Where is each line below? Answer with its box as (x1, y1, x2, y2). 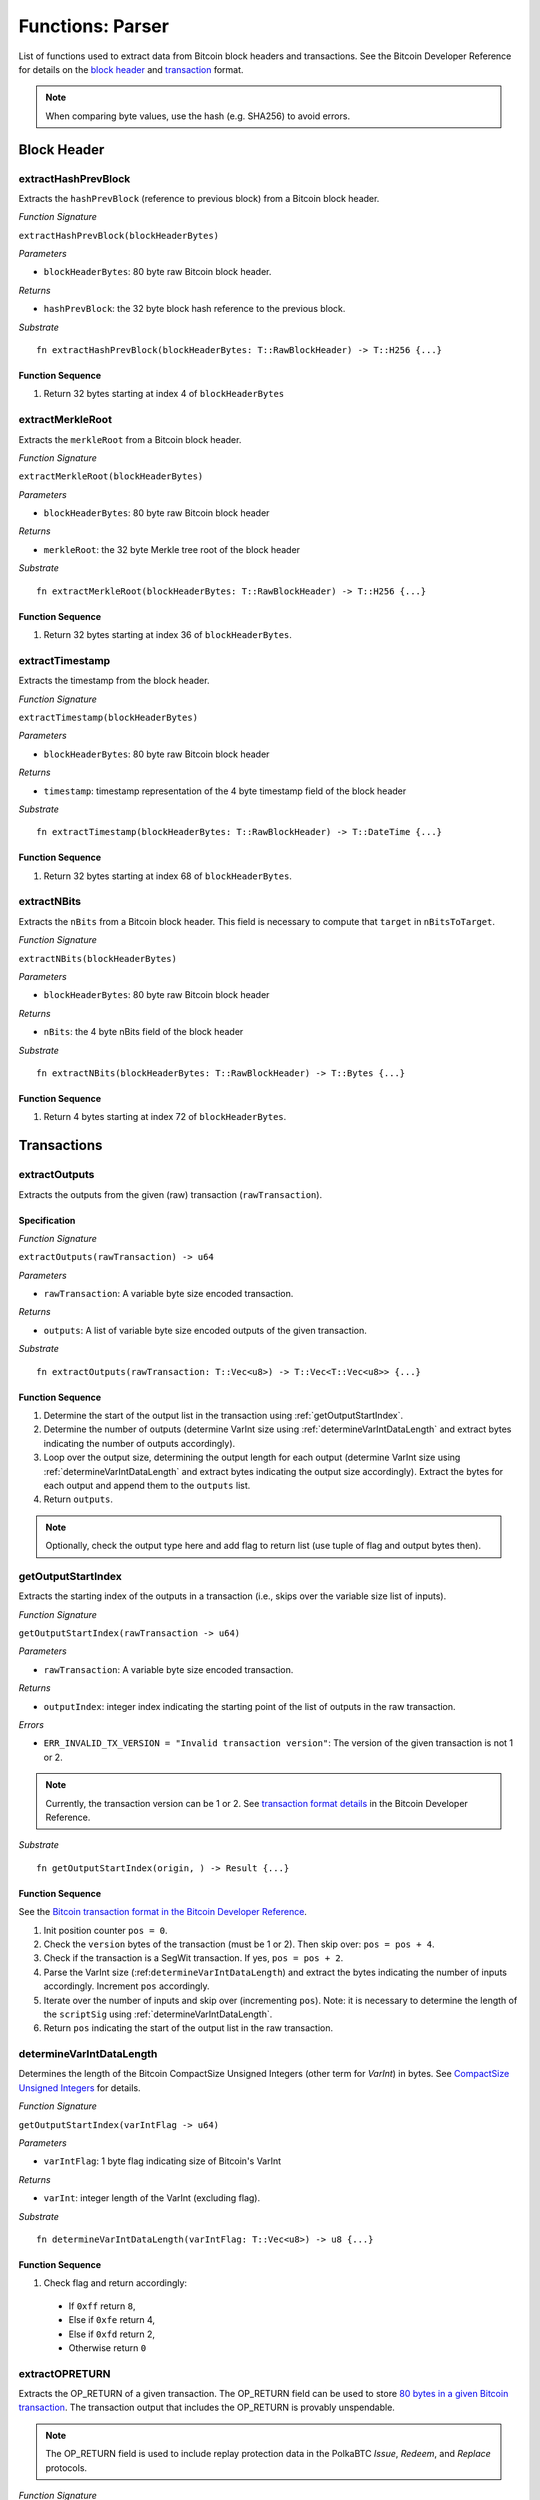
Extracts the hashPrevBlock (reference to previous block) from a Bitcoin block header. (18, 192, 380, 204)
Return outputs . (43, 1493, 114, 1505)
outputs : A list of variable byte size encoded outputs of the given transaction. (43, 1324, 367, 1336)
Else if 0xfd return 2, (68, 2328, 155, 2340)
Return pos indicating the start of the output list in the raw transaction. (43, 2022, 334, 2034)
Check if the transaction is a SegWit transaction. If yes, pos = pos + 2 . (43, 1952, 344, 1964)
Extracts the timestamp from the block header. (18, 675, 210, 687)
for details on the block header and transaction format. (18, 63, 244, 75)
